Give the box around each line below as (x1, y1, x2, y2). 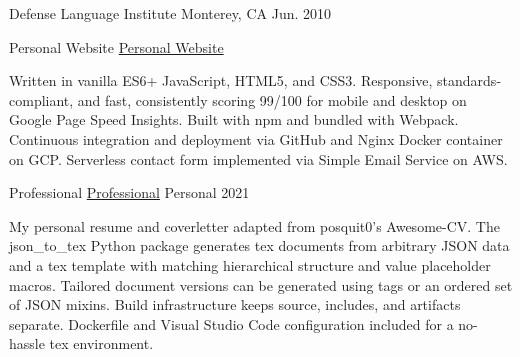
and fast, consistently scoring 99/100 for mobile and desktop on (77, 89, 467, 110)
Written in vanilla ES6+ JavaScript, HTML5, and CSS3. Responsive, (9, 70, 433, 91)
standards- (437, 70, 502, 91)
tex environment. (49, 333, 154, 354)
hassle (9, 333, 45, 354)
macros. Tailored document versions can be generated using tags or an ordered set (9, 274, 513, 295)
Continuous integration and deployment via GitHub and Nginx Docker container (9, 128, 503, 149)
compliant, (9, 89, 74, 110)
